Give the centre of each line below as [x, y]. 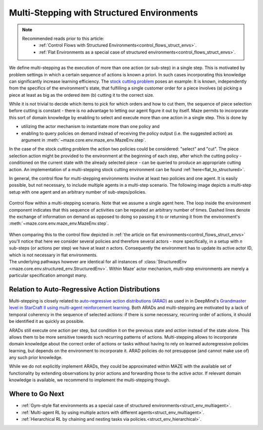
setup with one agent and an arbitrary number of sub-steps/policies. [78, 192]
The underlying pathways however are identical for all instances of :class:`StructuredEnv [98, 262]
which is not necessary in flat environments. [53, 255]
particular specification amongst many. [48, 275]
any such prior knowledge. [36, 358]
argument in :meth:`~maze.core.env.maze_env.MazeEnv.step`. [84, 140]
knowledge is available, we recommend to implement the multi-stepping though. [90, 380]
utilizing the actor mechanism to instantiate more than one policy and [91, 126]
